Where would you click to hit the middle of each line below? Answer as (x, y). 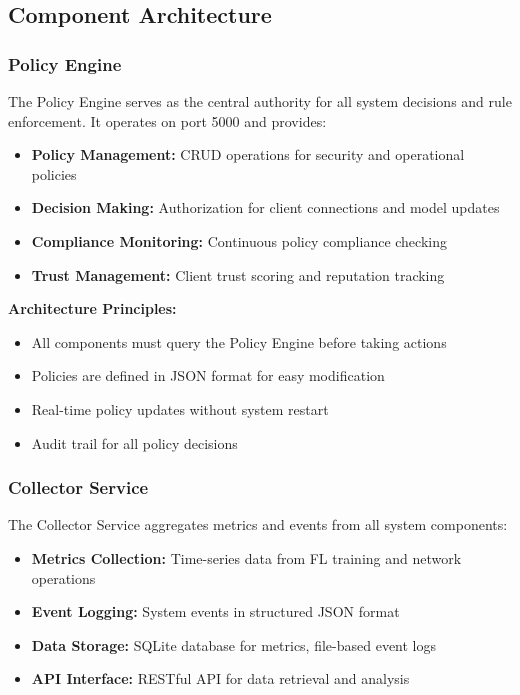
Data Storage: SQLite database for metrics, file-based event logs (234, 644)
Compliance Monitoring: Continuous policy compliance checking (239, 240)
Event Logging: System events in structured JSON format (215, 611)
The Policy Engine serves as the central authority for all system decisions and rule (260, 101)
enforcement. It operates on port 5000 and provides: (167, 120)
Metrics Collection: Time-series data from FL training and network (246, 557)
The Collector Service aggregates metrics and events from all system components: (258, 524)
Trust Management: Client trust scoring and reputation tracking (238, 274)
